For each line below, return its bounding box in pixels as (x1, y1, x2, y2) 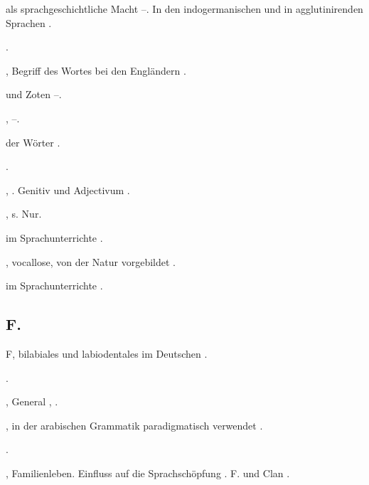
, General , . (6, 394, 58, 409)
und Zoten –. (6, 87, 62, 102)
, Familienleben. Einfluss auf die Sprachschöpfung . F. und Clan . (6, 465, 290, 480)
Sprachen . (6, 15, 52, 30)
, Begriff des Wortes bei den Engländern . (6, 63, 186, 78)
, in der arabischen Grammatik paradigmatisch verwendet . (6, 417, 263, 432)
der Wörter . (6, 134, 60, 149)
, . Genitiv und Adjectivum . (6, 182, 130, 197)
